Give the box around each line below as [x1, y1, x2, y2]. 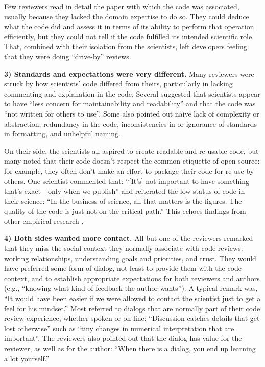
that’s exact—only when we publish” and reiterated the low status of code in [4, 186, 245, 196]
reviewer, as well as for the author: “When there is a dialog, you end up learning [4, 343, 256, 353]
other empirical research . [4, 215, 84, 226]
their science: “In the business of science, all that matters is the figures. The [4, 195, 242, 206]
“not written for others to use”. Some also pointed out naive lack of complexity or [4, 108, 259, 119]
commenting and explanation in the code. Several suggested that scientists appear [4, 88, 260, 99]
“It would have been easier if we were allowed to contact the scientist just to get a [4, 293, 261, 304]
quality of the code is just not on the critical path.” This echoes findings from [4, 205, 246, 216]
